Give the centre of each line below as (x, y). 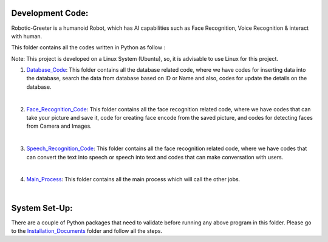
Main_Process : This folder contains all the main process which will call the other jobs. (133, 179)
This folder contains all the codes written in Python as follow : (88, 47)
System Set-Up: (42, 208)
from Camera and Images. (59, 126)
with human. (27, 36)
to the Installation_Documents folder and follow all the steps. (87, 231)
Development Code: (50, 13)
